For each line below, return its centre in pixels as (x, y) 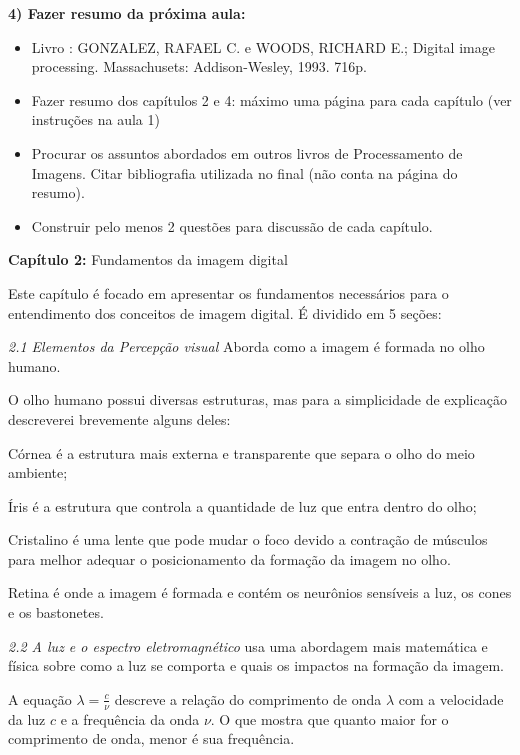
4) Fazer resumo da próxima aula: (127, 13)
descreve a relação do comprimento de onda (248, 698)
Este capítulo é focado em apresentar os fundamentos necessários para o (228, 292)
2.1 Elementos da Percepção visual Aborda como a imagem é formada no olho (246, 346)
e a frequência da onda (130, 718)
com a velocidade (451, 698)
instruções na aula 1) (95, 119)
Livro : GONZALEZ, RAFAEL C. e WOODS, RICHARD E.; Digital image (263, 46)
